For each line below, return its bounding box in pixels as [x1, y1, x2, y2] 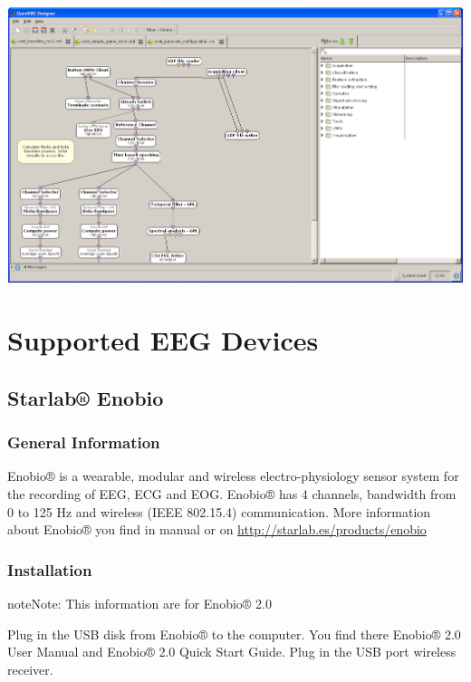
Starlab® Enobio [7, 383, 164, 411]
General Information [7, 431, 160, 454]
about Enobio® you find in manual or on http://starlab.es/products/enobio [7, 520, 427, 539]
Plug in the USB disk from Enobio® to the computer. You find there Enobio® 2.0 [7, 624, 461, 643]
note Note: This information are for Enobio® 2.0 [7, 594, 272, 613]
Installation [7, 558, 92, 581]
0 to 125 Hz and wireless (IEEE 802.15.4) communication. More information [7, 502, 431, 521]
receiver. [7, 659, 53, 678]
